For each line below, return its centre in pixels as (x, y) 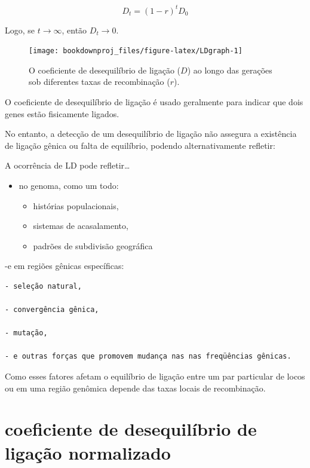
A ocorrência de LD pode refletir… (67, 165)
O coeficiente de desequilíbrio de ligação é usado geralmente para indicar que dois (154, 101)
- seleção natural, (43, 286)
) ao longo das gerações (230, 70)
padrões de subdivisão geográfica (93, 245)
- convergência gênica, (52, 310)
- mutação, (26, 333)
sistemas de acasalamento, (81, 226)
